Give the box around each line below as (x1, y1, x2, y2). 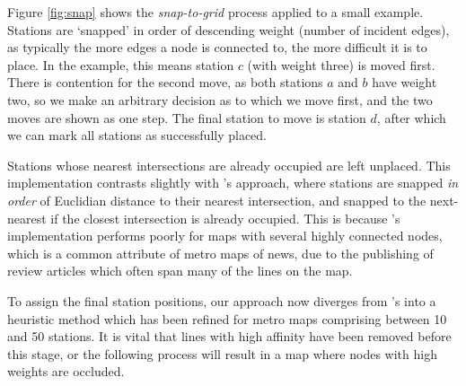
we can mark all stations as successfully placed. (7, 126, 268, 145)
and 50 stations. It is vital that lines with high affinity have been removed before (7, 327, 452, 346)
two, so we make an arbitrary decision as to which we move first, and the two (7, 90, 433, 109)
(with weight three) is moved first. (247, 55, 435, 74)
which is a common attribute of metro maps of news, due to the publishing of (7, 243, 434, 262)
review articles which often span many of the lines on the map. (7, 261, 353, 280)
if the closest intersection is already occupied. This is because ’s (50, 208, 400, 227)
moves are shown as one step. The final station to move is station (7, 108, 366, 127)
